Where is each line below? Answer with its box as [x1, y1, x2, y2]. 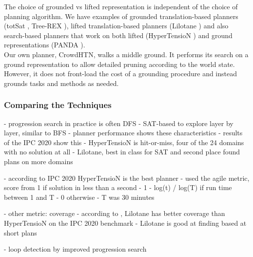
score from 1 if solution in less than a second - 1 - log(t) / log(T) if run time [4, 182, 232, 193]
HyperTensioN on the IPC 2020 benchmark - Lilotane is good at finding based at [4, 217, 247, 228]
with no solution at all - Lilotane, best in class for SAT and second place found [4, 147, 240, 157]
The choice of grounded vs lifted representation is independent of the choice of [4, 1, 238, 11]
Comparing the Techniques [4, 99, 112, 111]
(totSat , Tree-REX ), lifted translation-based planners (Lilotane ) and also [4, 21, 229, 31]
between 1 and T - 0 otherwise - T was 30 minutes [4, 192, 155, 202]
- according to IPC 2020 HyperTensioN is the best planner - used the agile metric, [4, 172, 250, 183]
